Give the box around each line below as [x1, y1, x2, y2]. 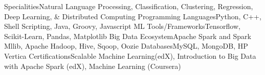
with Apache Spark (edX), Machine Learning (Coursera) [4, 60, 181, 71]
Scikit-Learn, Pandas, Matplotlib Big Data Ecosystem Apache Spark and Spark [4, 30, 251, 41]
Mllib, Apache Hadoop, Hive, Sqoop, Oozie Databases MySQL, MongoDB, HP [4, 41, 248, 51]
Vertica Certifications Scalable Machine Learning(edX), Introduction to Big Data [4, 50, 256, 61]
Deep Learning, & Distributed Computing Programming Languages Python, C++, [4, 11, 261, 21]
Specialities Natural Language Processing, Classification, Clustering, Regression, [4, 1, 253, 11]
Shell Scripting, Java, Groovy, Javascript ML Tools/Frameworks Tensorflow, [4, 21, 240, 31]
